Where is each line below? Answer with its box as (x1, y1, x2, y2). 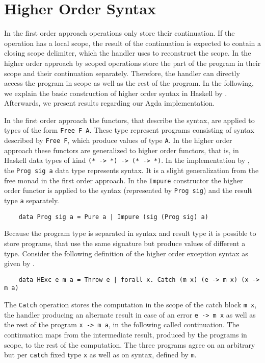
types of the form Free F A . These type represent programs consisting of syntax (4, 125, 254, 135)
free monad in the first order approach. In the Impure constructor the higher (4, 175, 243, 185)
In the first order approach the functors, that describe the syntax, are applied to (4, 114, 255, 125)
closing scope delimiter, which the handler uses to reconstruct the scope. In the (4, 47, 251, 58)
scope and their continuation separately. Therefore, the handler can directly (4, 67, 240, 78)
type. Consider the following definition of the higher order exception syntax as (4, 248, 248, 258)
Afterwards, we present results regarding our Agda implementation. (4, 98, 215, 108)
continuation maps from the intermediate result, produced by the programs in (4, 329, 247, 340)
